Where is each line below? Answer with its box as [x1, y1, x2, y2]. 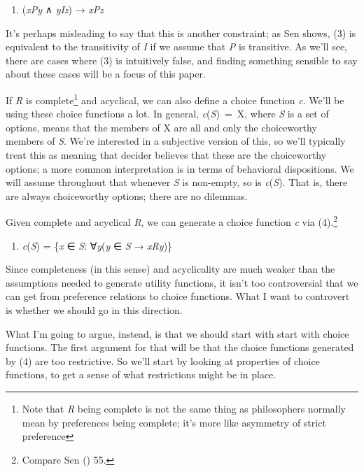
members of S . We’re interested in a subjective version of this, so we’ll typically [6, 134, 346, 148]
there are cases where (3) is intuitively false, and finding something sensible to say [6, 52, 358, 67]
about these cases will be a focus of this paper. [6, 66, 206, 81]
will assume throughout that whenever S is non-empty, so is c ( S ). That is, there [6, 175, 348, 189]
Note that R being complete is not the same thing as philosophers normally [22, 401, 346, 415]
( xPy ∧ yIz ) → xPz [22, 2, 104, 16]
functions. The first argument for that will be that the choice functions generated [6, 340, 354, 355]
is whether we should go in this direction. [6, 303, 183, 317]
